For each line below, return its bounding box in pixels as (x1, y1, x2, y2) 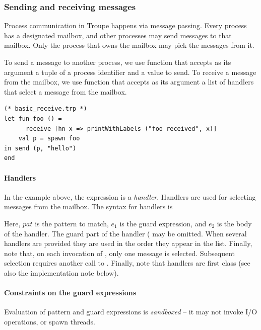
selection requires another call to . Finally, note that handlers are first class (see (4, 258, 250, 268)
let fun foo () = (4, 115, 62, 122)
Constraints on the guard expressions (4, 287, 137, 298)
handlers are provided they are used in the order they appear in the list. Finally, (4, 238, 252, 249)
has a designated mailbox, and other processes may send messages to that (4, 30, 232, 40)
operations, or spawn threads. (4, 316, 95, 326)
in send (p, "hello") (4, 144, 77, 152)
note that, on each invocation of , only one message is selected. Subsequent (4, 247, 235, 258)
